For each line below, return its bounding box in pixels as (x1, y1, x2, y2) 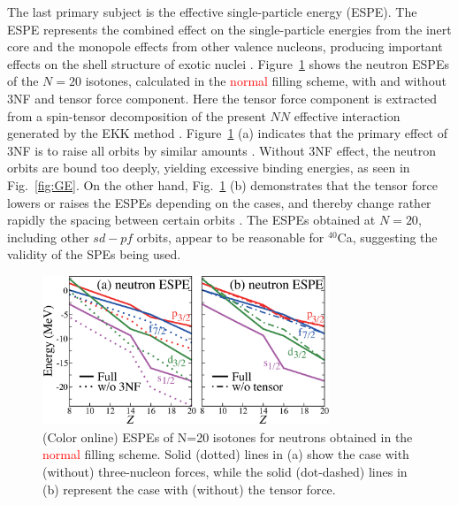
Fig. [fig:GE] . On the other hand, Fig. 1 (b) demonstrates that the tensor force (7, 175, 438, 194)
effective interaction (294, 106, 401, 125)
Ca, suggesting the (337, 227, 438, 246)
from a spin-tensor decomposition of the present (7, 106, 266, 125)
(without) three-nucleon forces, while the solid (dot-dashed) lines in (42, 463, 408, 481)
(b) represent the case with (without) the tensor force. (42, 479, 336, 498)
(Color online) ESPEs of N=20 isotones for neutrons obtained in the (42, 427, 413, 446)
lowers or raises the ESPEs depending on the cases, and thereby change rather (7, 193, 431, 211)
